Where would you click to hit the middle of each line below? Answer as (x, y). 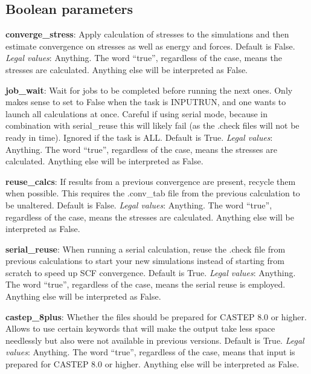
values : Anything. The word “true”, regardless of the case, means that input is (150, 352)
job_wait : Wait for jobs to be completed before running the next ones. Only (149, 90)
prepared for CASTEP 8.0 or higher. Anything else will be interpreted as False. (152, 364)
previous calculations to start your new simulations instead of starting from (145, 261)
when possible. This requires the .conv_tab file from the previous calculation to (153, 193)
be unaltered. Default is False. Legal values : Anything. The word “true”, (139, 205)
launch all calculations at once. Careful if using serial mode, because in (136, 113)
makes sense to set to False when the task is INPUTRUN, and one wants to (146, 102)
